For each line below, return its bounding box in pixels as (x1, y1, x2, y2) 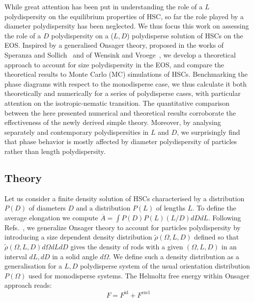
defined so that (194, 232, 239, 242)
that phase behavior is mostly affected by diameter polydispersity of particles (4, 136, 237, 147)
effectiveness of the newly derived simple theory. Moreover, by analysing (4, 117, 221, 127)
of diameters (28, 203, 66, 213)
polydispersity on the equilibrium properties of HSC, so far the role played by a (4, 11, 244, 21)
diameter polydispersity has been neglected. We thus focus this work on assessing (4, 21, 249, 31)
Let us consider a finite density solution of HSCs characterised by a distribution (4, 193, 245, 203)
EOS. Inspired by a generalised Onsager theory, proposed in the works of (4, 40, 224, 50)
